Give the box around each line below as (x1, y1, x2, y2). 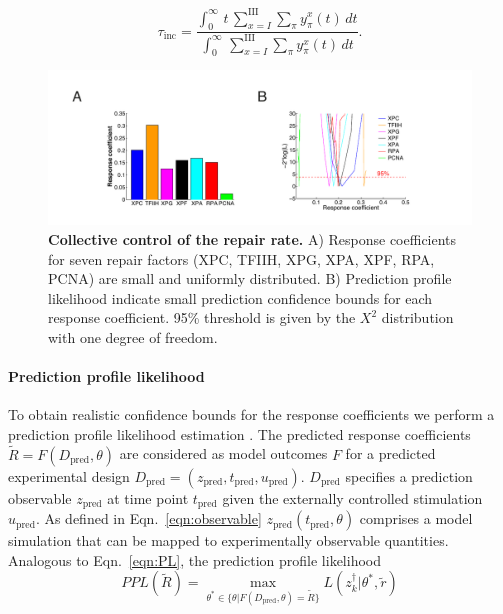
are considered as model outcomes (119, 443, 328, 464)
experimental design (8, 465, 130, 486)
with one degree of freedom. (48, 326, 218, 347)
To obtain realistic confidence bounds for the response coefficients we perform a (8, 404, 495, 425)
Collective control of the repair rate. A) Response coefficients (48, 228, 457, 249)
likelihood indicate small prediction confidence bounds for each (48, 287, 433, 308)
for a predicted (345, 443, 436, 464)
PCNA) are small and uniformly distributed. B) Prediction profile (48, 268, 452, 289)
